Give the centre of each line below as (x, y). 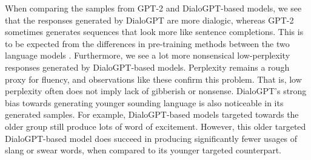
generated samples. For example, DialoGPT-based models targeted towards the (152, 114)
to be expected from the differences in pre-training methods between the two (147, 43)
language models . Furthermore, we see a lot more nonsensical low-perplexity (148, 55)
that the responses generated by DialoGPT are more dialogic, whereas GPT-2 (149, 20)
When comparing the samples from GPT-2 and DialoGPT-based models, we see (153, 8)
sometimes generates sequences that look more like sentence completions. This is (154, 32)
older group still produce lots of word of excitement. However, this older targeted (155, 126)
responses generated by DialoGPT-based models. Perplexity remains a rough (147, 67)
